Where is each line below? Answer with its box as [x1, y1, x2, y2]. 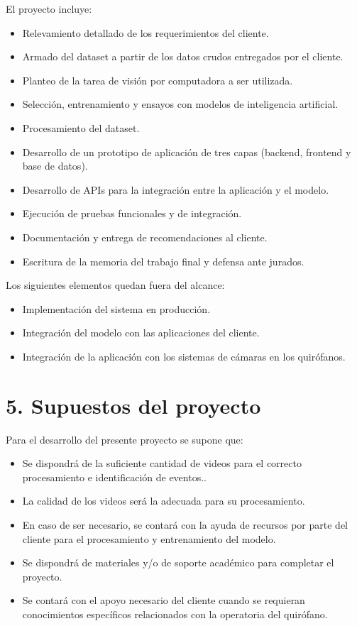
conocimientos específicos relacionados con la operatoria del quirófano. [22, 606, 328, 621]
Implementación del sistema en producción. [22, 301, 211, 316]
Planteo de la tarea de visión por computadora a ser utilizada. [22, 72, 293, 87]
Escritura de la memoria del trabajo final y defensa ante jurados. [22, 253, 304, 268]
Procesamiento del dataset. [22, 120, 140, 135]
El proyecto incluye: [6, 1, 92, 16]
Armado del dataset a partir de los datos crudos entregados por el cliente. [22, 49, 344, 64]
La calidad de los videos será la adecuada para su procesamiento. [22, 493, 305, 508]
